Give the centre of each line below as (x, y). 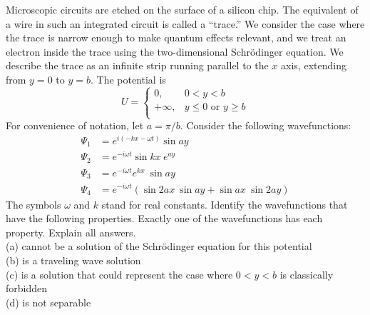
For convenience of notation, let (75, 125)
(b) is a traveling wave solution (73, 260)
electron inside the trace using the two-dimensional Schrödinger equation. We (175, 51)
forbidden (27, 288)
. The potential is (128, 79)
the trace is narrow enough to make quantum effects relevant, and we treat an (176, 37)
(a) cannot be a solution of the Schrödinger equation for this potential (159, 246)
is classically (307, 274)
